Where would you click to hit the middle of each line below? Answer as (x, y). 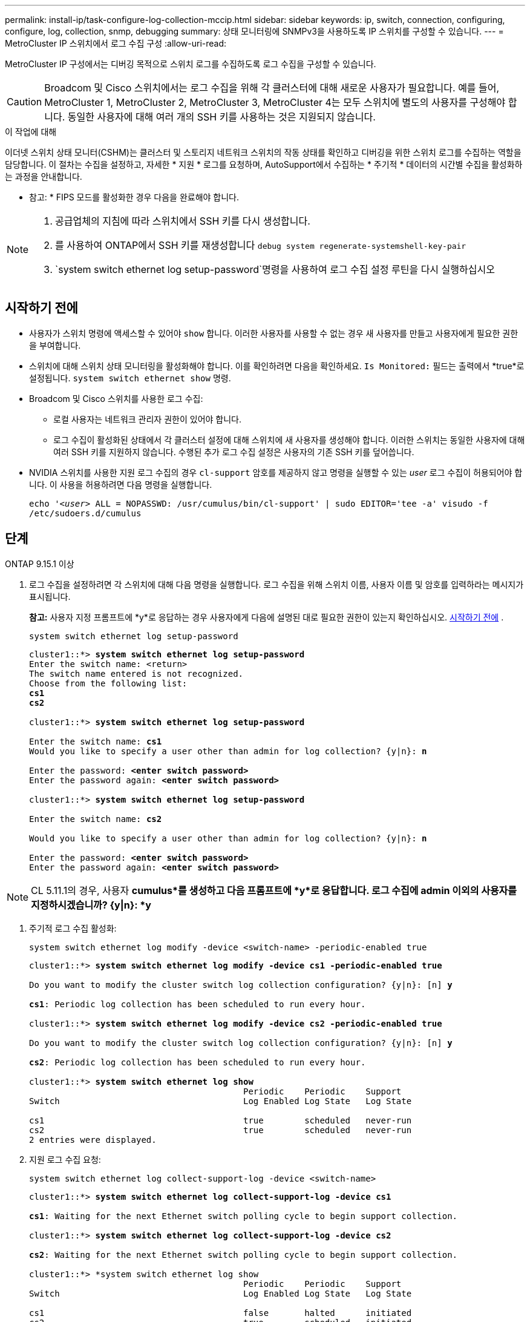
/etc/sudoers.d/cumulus (85, 513)
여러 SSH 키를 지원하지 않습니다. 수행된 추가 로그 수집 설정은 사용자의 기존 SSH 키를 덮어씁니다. (234, 452)
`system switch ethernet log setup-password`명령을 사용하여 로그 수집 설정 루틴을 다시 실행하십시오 (275, 269)
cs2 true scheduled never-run (221, 1130)
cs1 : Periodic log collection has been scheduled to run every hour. (198, 1004)
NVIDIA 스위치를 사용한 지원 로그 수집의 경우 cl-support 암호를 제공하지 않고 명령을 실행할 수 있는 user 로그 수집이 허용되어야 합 (276, 472)
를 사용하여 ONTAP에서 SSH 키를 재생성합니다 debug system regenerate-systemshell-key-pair (261, 245)
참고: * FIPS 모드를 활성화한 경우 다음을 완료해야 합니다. (134, 197)
